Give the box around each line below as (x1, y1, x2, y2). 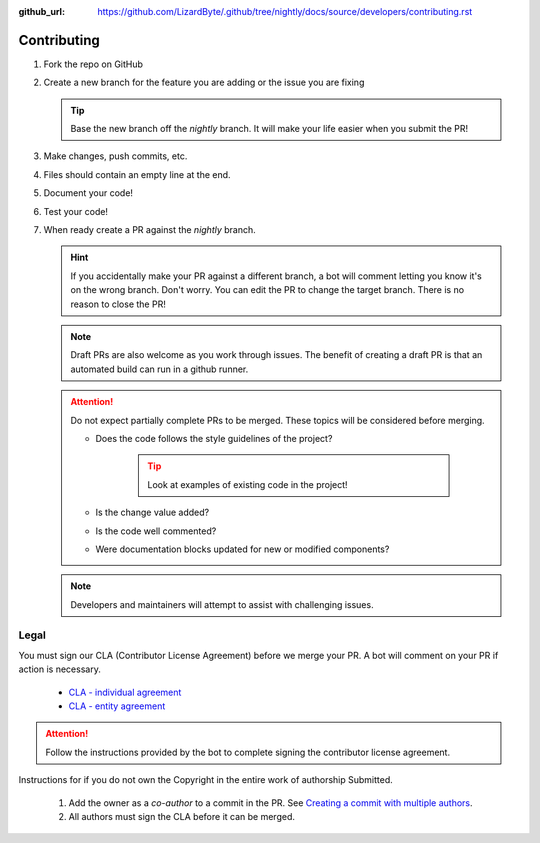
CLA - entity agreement (68, 700, 166, 712)
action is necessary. (18, 663, 102, 675)
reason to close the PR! (70, 298, 167, 310)
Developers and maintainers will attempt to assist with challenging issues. (70, 598, 374, 610)
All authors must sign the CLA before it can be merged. (68, 810, 295, 822)
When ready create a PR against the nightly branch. (43, 224, 257, 236)
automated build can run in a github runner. (70, 363, 249, 375)
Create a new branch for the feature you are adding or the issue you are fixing (43, 76, 365, 89)
